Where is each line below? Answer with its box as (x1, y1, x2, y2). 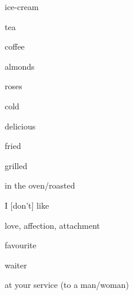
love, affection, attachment (5, 219, 100, 231)
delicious (5, 119, 36, 132)
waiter (5, 258, 27, 271)
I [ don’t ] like (5, 199, 49, 211)
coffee (5, 40, 25, 53)
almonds (5, 60, 35, 72)
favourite (5, 239, 36, 251)
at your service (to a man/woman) (5, 278, 129, 291)
